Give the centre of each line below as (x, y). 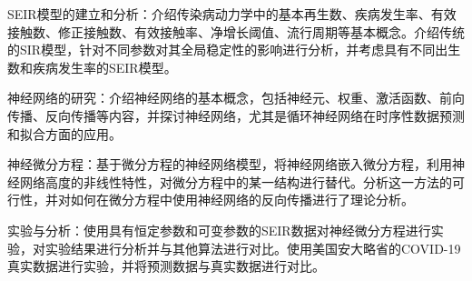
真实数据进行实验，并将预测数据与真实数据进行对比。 (166, 266)
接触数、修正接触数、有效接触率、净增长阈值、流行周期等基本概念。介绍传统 (236, 31)
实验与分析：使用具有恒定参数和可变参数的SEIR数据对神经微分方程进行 (219, 230)
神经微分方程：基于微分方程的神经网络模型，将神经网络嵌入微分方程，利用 (230, 164)
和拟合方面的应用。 (64, 133)
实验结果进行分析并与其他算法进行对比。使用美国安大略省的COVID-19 (253, 248)
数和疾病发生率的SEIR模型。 (92, 67)
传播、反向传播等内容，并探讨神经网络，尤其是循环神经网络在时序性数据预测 (236, 115)
